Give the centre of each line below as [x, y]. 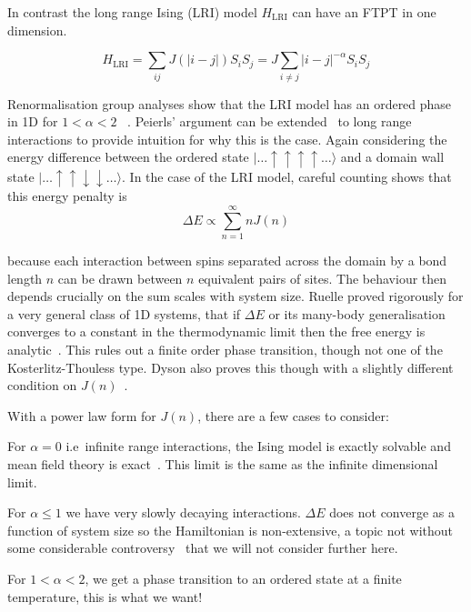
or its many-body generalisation [357, 313]
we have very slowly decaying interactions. [183, 512]
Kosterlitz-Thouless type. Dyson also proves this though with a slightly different [230, 367]
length [25, 278]
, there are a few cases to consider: [293, 415]
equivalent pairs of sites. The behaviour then [323, 278]
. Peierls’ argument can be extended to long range [270, 121]
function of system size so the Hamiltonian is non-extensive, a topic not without [230, 530]
